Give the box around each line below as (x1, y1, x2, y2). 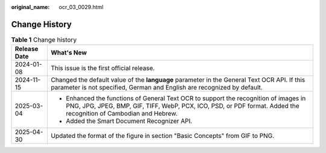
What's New (51, 48, 87, 57)
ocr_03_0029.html (59, 4, 104, 10)
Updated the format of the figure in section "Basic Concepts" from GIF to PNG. (51, 132, 275, 140)
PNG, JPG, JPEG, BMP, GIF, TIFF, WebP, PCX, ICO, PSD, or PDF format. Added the (66, 102, 299, 110)
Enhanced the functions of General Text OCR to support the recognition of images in (66, 94, 306, 103)
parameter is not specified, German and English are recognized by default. (51, 83, 263, 92)
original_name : (11, 4, 50, 10)
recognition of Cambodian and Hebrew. (66, 109, 178, 118)
